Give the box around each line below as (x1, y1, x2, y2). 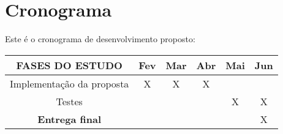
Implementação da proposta (10, 76, 129, 91)
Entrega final (37, 111, 102, 126)
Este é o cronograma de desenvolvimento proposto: (5, 32, 195, 45)
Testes (56, 94, 83, 108)
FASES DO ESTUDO (16, 58, 123, 72)
